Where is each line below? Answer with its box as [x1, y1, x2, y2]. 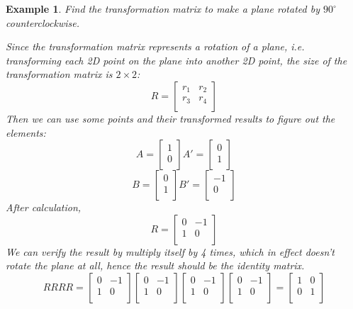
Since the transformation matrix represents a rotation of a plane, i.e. [6, 39, 305, 54]
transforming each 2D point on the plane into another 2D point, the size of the [6, 52, 347, 67]
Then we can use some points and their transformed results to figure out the [6, 111, 335, 125]
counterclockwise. [6, 15, 79, 30]
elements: [6, 125, 46, 140]
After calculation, [6, 200, 82, 215]
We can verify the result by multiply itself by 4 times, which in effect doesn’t [6, 244, 335, 259]
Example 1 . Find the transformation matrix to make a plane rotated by [6, 1, 320, 16]
